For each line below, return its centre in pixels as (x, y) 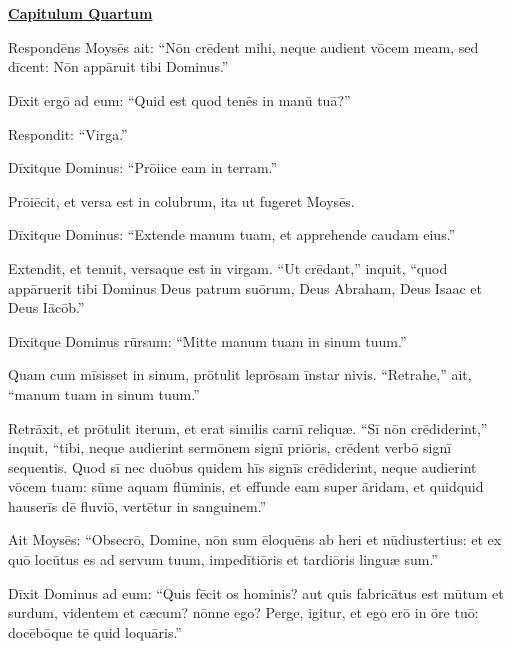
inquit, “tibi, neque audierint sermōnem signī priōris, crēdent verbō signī (230, 447)
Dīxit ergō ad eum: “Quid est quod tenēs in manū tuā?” (179, 99)
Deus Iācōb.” (46, 307)
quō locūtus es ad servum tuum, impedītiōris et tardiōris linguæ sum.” (223, 559)
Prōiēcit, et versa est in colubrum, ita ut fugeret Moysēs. (181, 200)
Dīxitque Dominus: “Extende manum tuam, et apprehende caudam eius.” (232, 234)
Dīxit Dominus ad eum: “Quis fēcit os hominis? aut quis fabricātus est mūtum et (256, 592)
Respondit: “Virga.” (68, 133)
